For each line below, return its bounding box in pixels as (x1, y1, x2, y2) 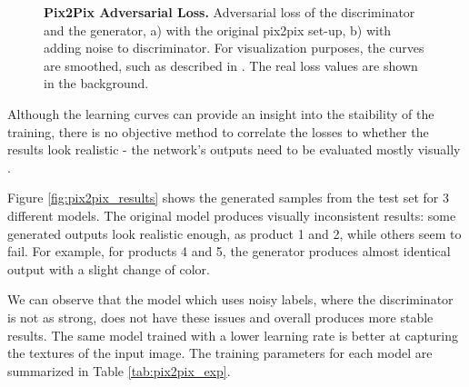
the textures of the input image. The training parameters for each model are (7, 343, 433, 362)
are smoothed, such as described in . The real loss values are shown (44, 55, 418, 74)
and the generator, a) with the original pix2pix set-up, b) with (44, 20, 392, 39)
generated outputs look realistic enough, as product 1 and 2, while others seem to (7, 223, 462, 243)
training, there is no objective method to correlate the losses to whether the (7, 122, 429, 141)
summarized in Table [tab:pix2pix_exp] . (7, 361, 231, 380)
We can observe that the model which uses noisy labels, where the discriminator (7, 290, 454, 309)
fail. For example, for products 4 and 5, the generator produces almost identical (7, 242, 451, 261)
